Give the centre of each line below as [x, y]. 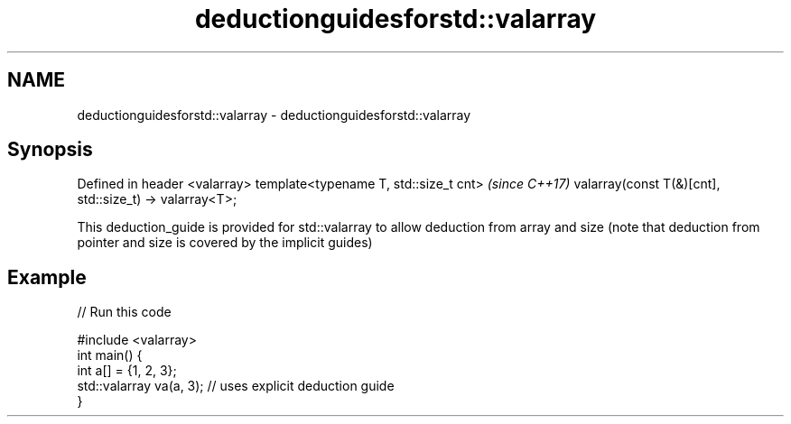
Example [47, 277]
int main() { [110, 355]
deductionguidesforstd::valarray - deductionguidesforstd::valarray [274, 115]
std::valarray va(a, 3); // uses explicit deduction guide [236, 386]
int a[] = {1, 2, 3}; [127, 371]
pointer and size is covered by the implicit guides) [225, 243]
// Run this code [124, 312]
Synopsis [50, 150]
